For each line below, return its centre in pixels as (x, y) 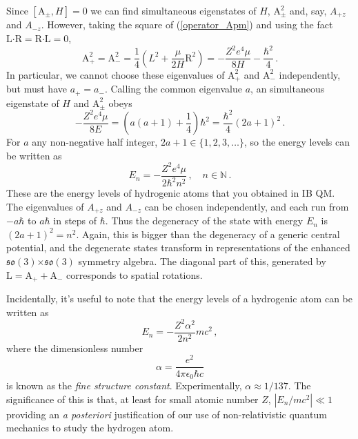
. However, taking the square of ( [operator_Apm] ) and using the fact (187, 25)
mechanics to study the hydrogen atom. (90, 428)
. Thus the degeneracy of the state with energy (204, 221)
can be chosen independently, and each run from (247, 206)
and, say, (308, 10)
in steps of (75, 221)
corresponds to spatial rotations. (135, 274)
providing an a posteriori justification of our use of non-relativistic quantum (167, 414)
